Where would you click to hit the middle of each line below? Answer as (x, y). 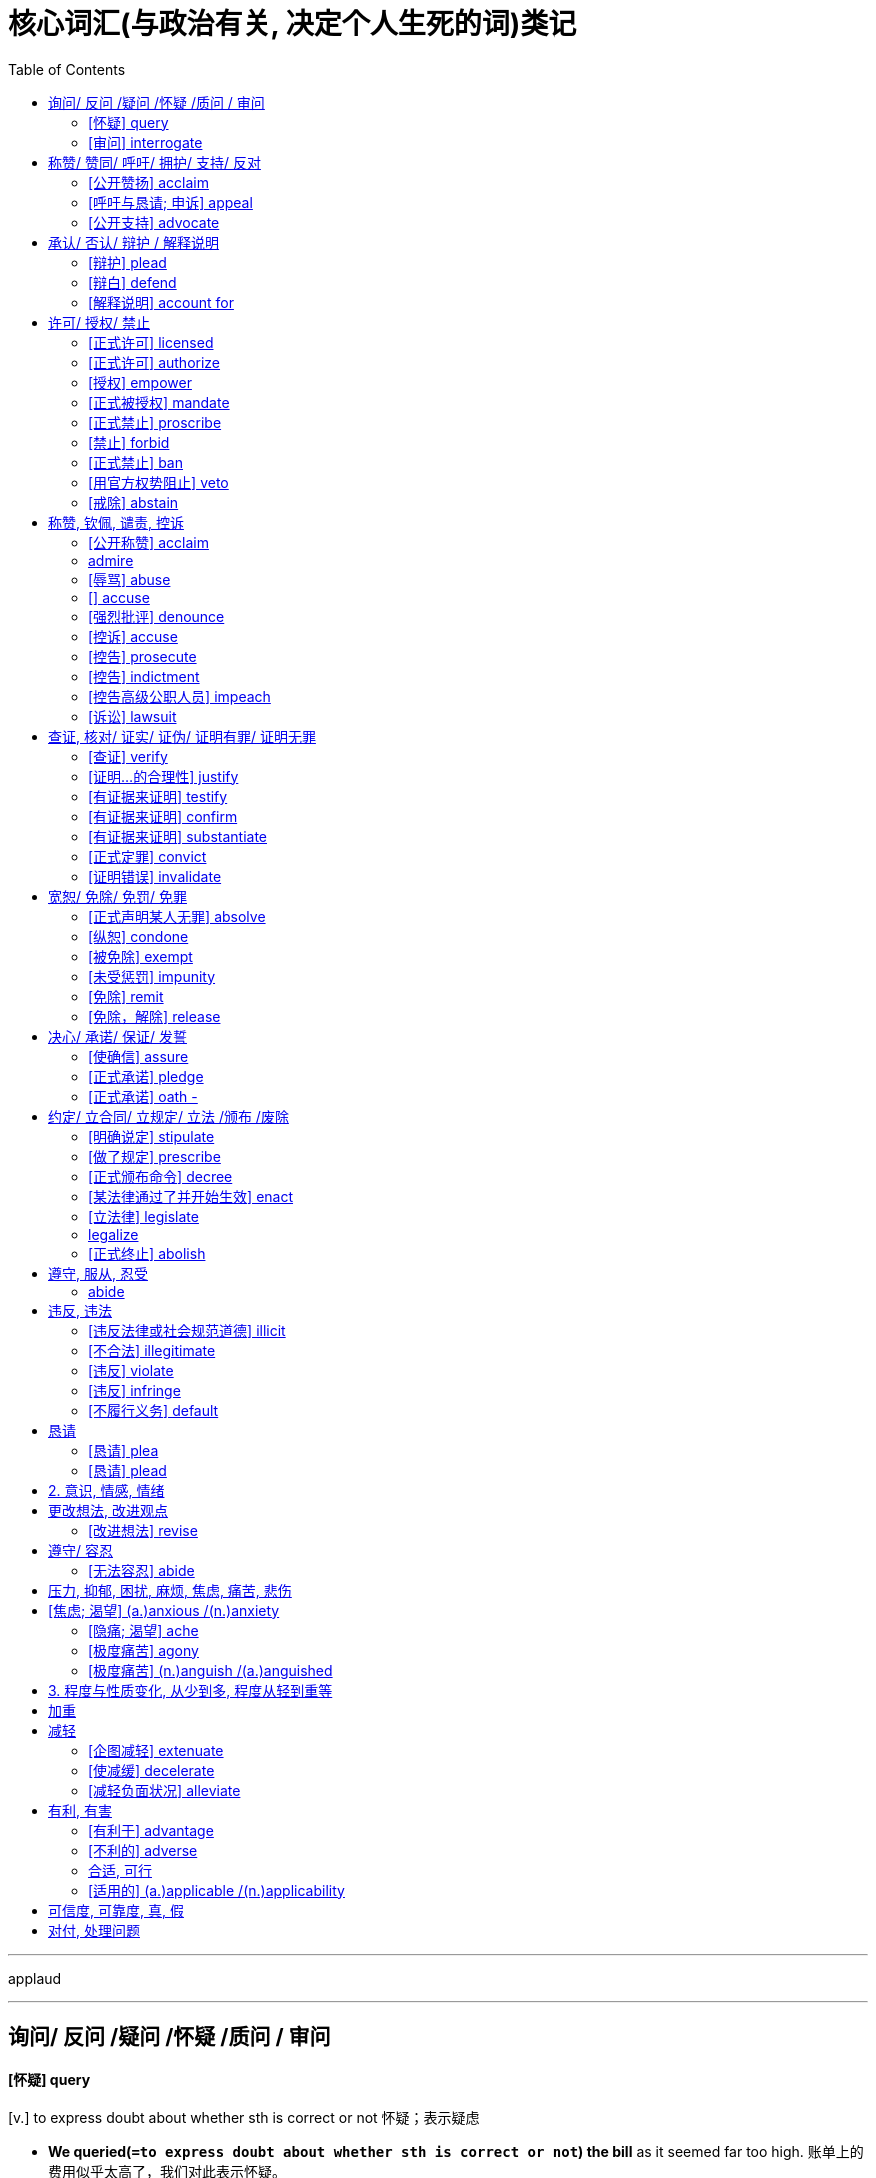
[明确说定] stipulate (151, 1136)
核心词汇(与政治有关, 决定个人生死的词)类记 (292, 24)
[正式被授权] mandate (159, 402)
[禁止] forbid (129, 442)
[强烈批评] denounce (156, 616)
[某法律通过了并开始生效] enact (191, 1196)
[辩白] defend (132, 282)
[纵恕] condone (138, 936)
